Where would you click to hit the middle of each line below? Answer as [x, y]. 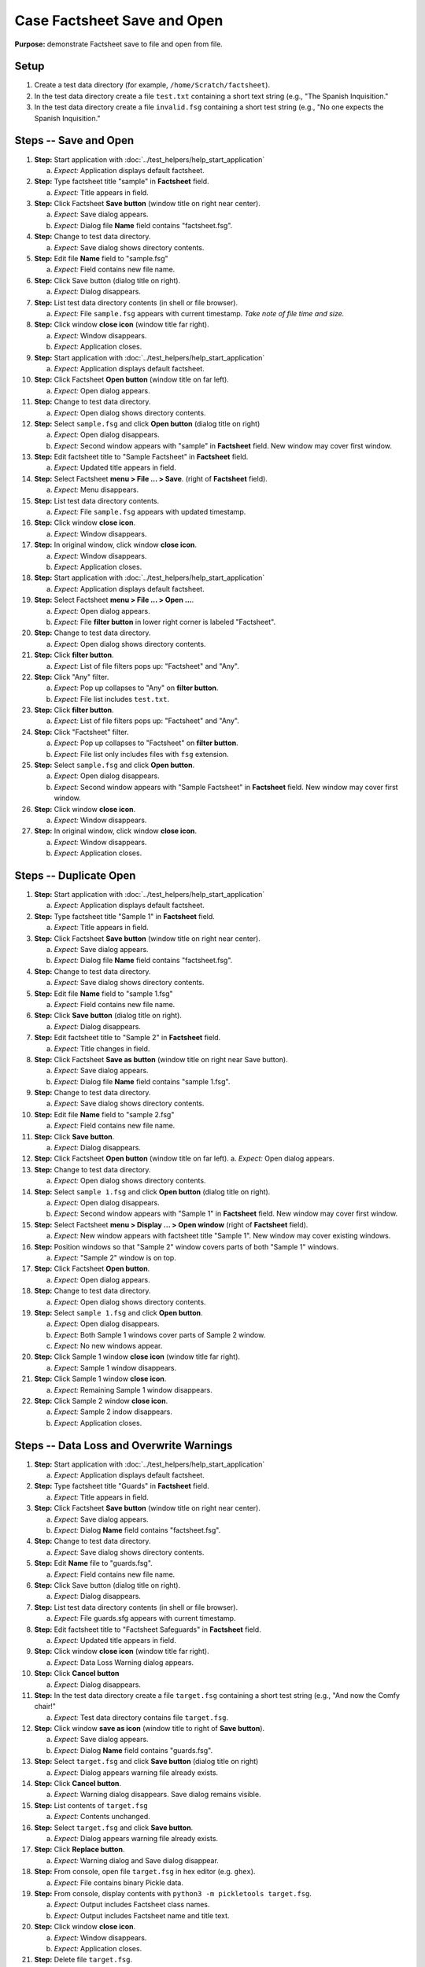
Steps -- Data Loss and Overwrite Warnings [124, 1445]
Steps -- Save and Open [74, 140]
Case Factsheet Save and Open [119, 20]
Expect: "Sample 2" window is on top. [115, 1257]
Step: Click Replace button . [79, 1850]
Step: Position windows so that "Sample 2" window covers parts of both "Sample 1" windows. [187, 1246]
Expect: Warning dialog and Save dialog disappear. [137, 1860]
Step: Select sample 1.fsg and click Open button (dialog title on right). [152, 1191]
